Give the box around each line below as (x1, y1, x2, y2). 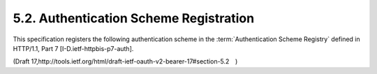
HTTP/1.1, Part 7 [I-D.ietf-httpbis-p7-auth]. (13, 44, 134, 52)
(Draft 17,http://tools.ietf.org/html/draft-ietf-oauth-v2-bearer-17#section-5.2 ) (13, 57, 238, 66)
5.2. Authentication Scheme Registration (13, 10, 255, 26)
